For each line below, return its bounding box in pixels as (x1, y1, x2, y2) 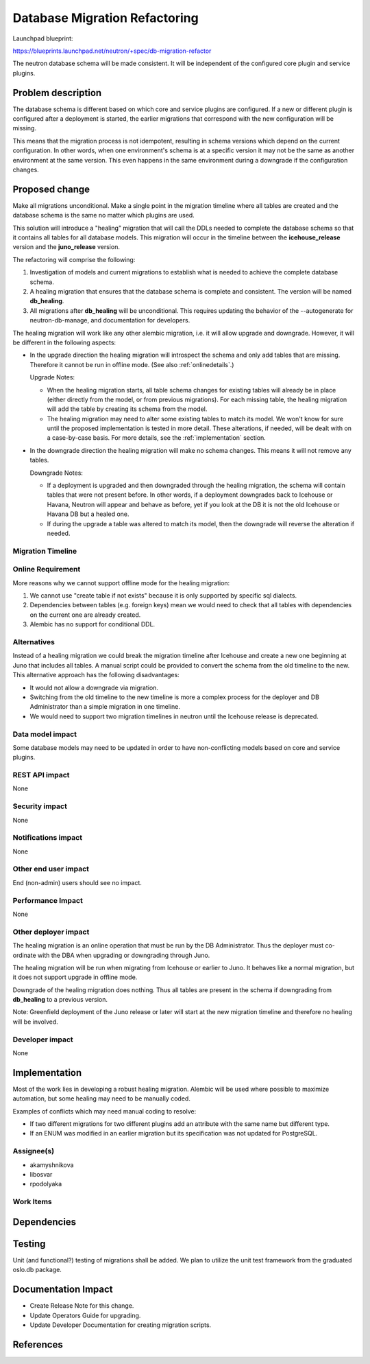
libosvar (29, 1170, 53, 1178)
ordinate (12, 951, 37, 959)
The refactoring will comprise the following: (12, 255, 136, 263)
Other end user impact (12, 865, 89, 874)
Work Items (12, 1197, 52, 1207)
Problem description (12, 86, 102, 99)
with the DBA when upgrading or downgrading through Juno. (38, 951, 210, 959)
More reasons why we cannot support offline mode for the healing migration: (12, 578, 230, 587)
